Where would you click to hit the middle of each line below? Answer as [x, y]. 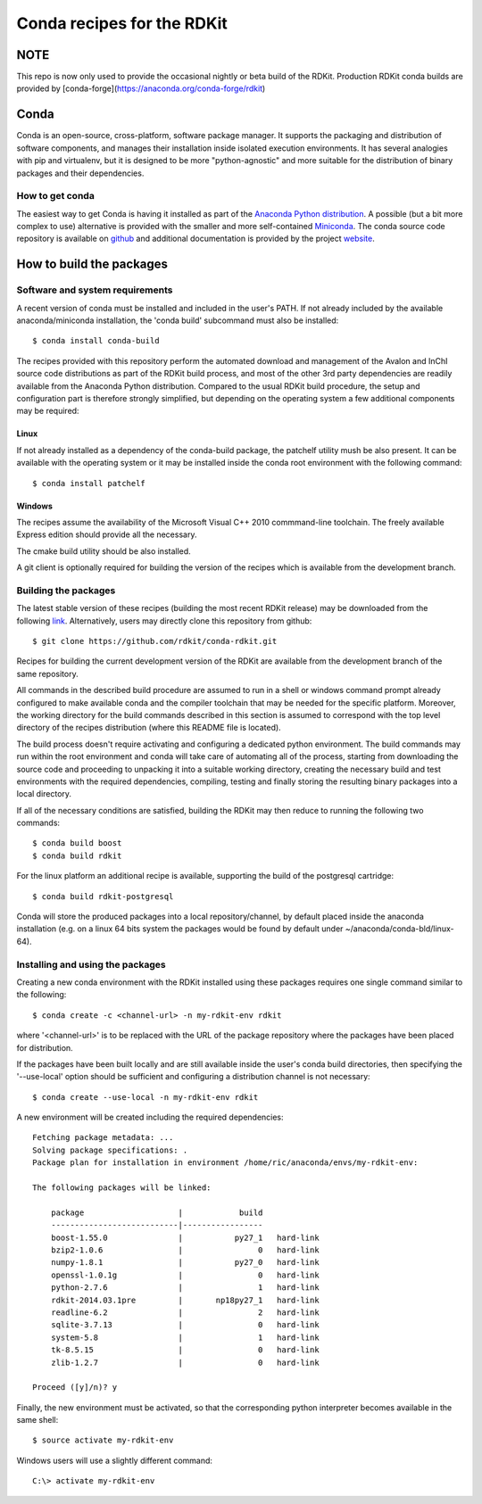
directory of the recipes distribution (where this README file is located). [149, 728]
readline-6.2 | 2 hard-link [185, 1312]
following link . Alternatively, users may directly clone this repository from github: [164, 621]
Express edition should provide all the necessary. [107, 534]
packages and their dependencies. [80, 173]
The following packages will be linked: [122, 1188]
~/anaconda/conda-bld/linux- [399, 929]
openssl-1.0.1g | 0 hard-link [185, 1275]
